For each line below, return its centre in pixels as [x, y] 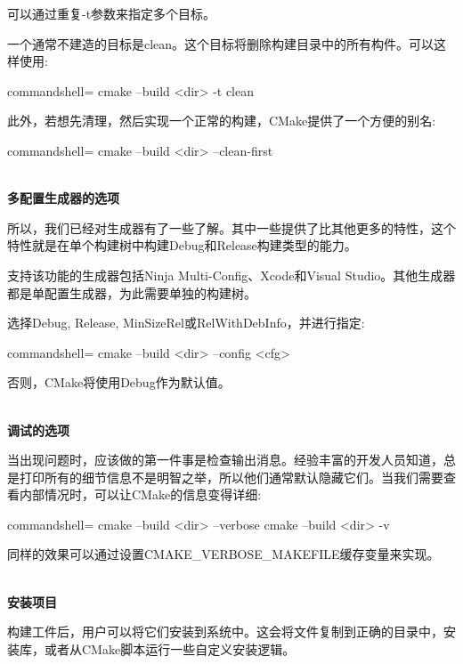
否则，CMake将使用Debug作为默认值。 [119, 382]
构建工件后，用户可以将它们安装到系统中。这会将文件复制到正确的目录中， [225, 632]
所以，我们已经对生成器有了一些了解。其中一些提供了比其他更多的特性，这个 [231, 227]
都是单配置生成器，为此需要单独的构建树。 [132, 292]
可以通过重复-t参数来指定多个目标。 [112, 13]
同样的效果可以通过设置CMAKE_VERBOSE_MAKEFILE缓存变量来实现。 [223, 554]
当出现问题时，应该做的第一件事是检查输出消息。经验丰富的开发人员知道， [225, 460]
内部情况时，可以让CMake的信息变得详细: [140, 494]
